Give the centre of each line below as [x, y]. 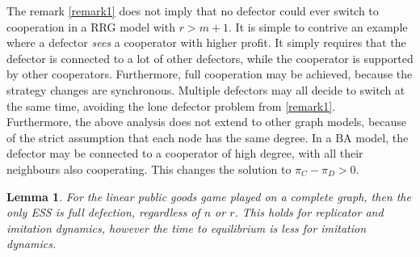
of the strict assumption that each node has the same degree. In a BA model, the [208, 137]
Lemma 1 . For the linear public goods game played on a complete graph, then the [209, 196]
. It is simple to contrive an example [318, 26]
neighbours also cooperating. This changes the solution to [149, 169]
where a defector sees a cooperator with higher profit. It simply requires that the [206, 42]
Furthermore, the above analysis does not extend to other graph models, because [207, 122]
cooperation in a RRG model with [91, 26]
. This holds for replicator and [309, 212]
